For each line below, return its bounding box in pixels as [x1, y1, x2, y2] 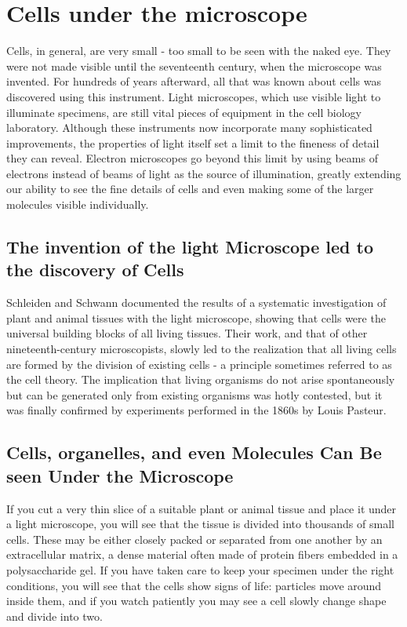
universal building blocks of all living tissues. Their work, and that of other [6, 325, 368, 341]
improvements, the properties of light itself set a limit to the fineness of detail [6, 134, 380, 151]
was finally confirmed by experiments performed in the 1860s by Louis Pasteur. [6, 402, 387, 418]
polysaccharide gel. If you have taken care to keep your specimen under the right [6, 561, 394, 578]
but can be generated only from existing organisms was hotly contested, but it [6, 386, 383, 403]
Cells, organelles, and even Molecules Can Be [6, 440, 382, 465]
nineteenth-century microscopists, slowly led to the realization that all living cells [6, 341, 397, 357]
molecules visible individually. [6, 196, 149, 213]
